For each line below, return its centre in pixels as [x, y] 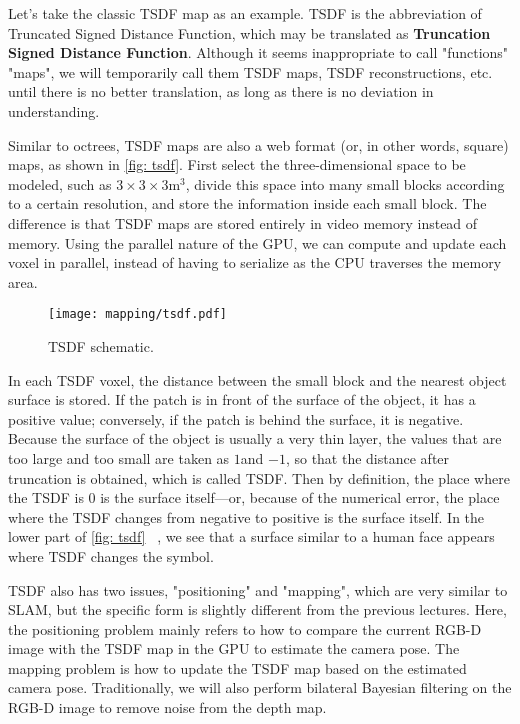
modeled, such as [60, 183]
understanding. [54, 110]
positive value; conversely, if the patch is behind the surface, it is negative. [236, 418]
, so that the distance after [367, 457]
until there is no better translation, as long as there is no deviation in [221, 91]
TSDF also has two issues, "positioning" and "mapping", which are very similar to [258, 589]
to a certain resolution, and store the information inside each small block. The [247, 203]
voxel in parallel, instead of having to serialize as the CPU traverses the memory [255, 262]
